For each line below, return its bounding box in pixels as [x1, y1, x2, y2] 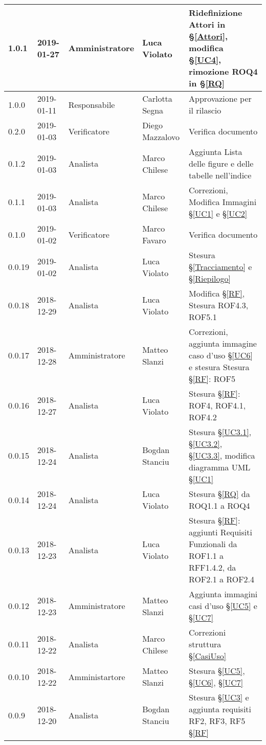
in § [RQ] [189, 77, 225, 89]
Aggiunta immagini [189, 588, 258, 600]
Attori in [189, 18, 226, 30]
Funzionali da [189, 538, 237, 550]
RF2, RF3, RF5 [189, 715, 246, 727]
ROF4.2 [189, 411, 217, 423]
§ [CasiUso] [189, 650, 227, 662]
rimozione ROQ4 [189, 65, 258, 77]
